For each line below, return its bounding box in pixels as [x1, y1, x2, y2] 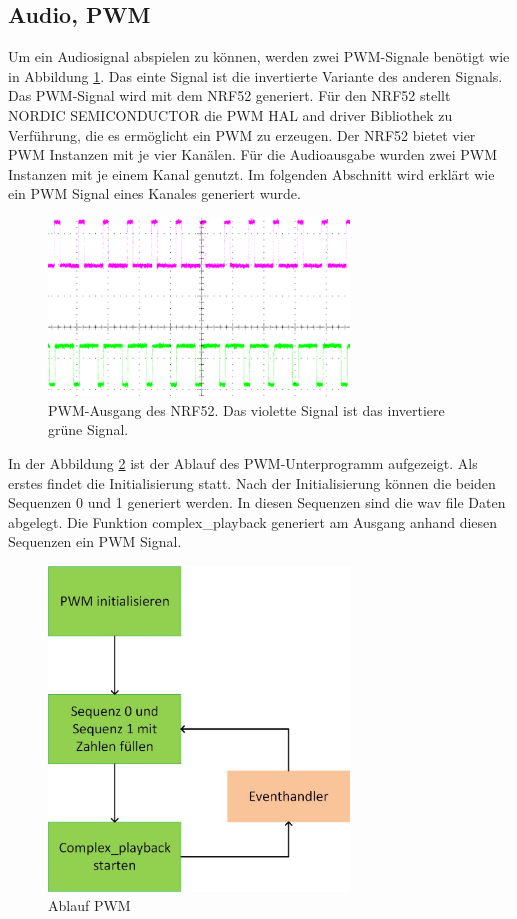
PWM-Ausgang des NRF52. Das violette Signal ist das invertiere [48, 399, 445, 420]
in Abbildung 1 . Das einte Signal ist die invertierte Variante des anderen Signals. [8, 65, 503, 86]
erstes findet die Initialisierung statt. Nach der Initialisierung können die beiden [8, 472, 496, 493]
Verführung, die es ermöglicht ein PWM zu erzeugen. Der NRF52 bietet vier [8, 124, 476, 145]
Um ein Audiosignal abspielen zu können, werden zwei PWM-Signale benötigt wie [8, 46, 510, 67]
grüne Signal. [48, 419, 129, 440]
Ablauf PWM [48, 895, 131, 916]
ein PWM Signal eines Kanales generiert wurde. [8, 183, 301, 204]
